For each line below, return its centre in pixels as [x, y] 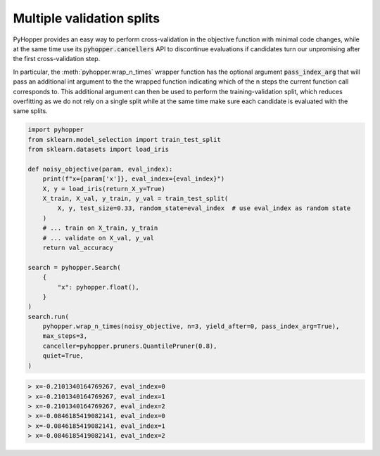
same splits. [31, 111]
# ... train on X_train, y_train [100, 228]
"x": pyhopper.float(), [99, 287]
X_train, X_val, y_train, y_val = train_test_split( [135, 198]
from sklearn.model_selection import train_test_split [124, 139]
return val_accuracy [78, 247]
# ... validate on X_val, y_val [99, 238]
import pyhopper [56, 130]
